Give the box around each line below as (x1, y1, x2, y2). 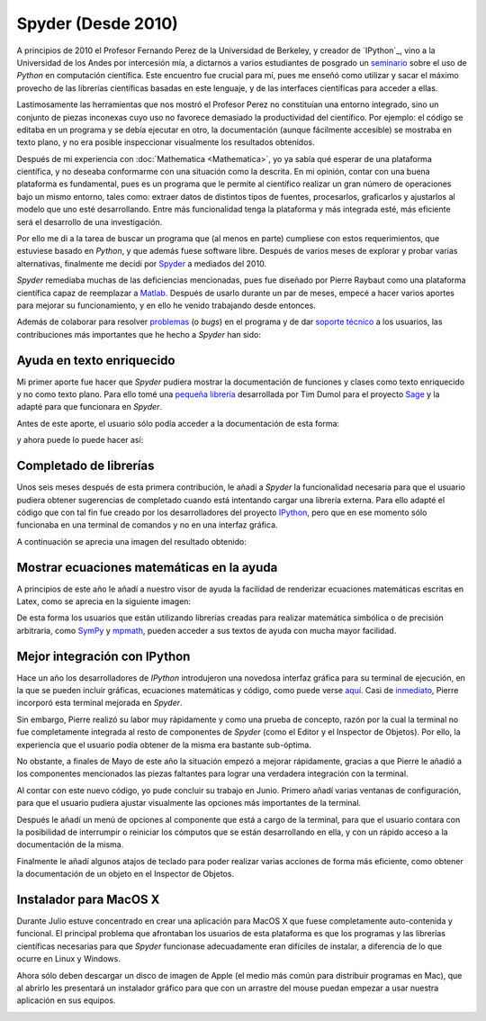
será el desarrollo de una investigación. (16, 216, 163, 227)
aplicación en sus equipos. (16, 995, 116, 1006)
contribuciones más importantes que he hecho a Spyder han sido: (16, 329, 261, 339)
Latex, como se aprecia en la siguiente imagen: (16, 595, 192, 607)
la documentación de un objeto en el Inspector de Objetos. (16, 869, 234, 880)
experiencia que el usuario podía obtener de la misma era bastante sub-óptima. (16, 739, 312, 750)
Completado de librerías (16, 458, 155, 474)
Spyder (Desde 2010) (16, 14, 179, 33)
